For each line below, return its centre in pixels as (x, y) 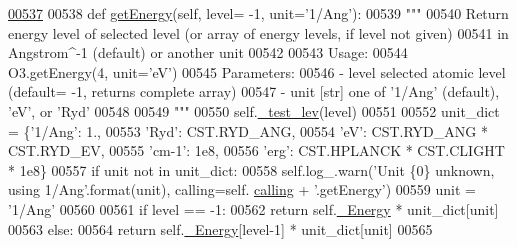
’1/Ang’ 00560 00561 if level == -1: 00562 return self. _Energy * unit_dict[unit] (253, 208)
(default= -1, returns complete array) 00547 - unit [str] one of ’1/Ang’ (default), (254, 91)
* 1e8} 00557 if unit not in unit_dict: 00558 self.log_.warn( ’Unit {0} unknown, (251, 169)
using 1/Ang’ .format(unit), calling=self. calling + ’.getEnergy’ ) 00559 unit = (242, 189)
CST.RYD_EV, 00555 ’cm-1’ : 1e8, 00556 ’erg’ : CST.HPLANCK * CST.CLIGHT (256, 150)
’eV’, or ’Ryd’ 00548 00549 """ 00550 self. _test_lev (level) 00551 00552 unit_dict (254, 110)
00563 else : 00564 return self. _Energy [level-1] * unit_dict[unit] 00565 (220, 228)
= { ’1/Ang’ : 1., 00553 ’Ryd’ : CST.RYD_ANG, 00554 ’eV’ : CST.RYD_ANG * (248, 130)
